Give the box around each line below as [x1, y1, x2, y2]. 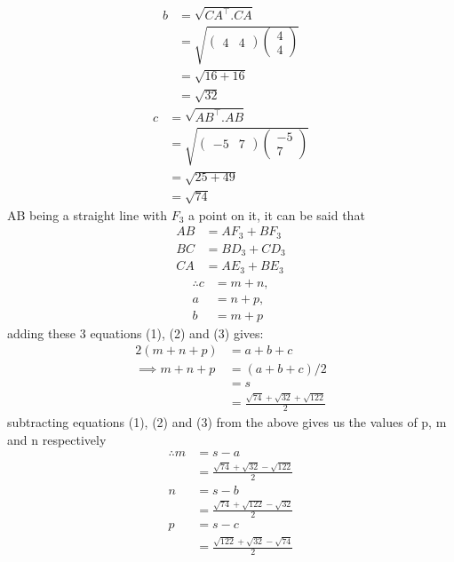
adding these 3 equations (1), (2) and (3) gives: [7, 323, 264, 342]
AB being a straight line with [7, 205, 167, 224]
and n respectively [7, 430, 107, 448]
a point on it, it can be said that [188, 205, 365, 224]
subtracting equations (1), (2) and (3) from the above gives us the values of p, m [7, 413, 447, 431]
